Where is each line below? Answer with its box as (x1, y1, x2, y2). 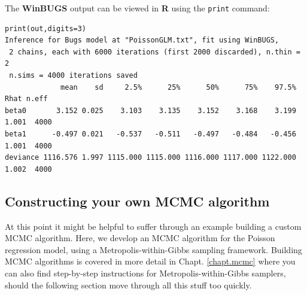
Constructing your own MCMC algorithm (5, 191, 270, 210)
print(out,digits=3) (5, 24, 87, 33)
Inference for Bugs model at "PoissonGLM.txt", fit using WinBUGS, (5, 36, 279, 45)
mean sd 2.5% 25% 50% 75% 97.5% (60, 83, 296, 92)
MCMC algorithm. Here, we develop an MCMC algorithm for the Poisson (5, 232, 275, 244)
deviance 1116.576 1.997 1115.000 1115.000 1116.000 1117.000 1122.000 (5, 153, 296, 162)
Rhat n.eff (5, 95, 48, 104)
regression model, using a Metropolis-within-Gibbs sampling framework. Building (5, 243, 302, 256)
